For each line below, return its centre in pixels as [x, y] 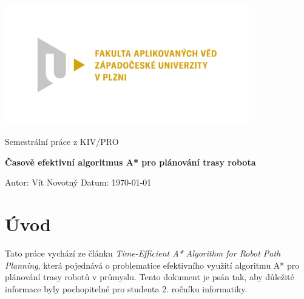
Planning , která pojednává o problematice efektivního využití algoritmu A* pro [152, 265]
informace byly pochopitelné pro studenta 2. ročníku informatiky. [126, 288]
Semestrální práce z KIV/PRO [62, 142]
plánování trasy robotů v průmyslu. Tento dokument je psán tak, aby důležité [150, 277]
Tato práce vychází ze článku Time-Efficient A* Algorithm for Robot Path [143, 253]
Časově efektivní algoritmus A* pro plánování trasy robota [130, 162]
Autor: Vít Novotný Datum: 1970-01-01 [78, 182]
